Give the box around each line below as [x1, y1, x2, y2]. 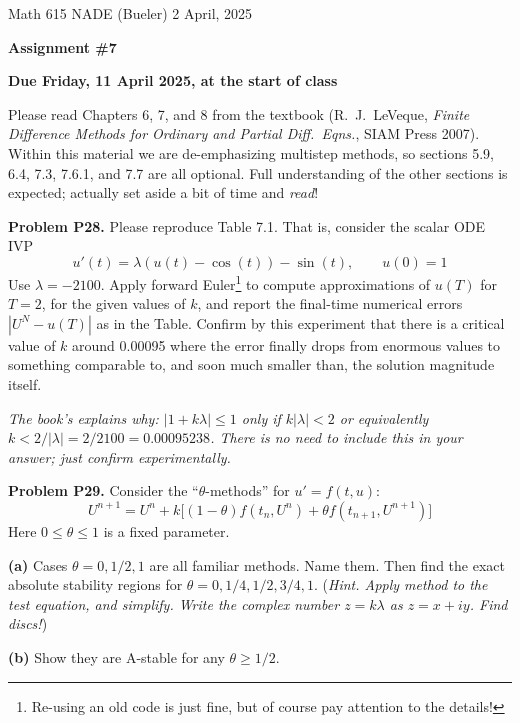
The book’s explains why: [8, 407, 159, 428]
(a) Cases [8, 554, 68, 575]
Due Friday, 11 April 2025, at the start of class [8, 70, 338, 91]
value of [8, 334, 56, 355]
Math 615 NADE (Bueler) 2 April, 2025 [8, 3, 253, 23]
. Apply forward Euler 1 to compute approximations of [100, 270, 431, 294]
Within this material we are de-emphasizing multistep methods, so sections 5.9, [8, 142, 494, 163]
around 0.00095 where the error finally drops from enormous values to [72, 334, 501, 355]
